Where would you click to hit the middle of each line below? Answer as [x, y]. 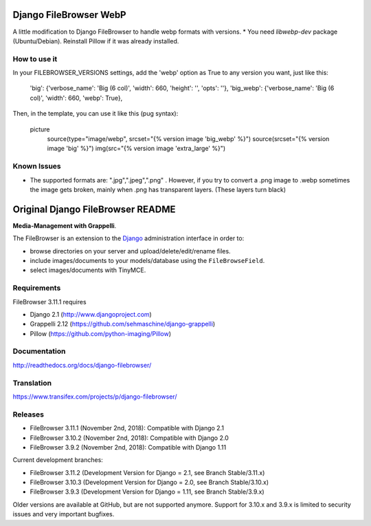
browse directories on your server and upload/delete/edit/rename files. [130, 251]
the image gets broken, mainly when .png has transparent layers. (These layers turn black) [158, 189]
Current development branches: [58, 460]
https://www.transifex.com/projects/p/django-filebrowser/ [95, 397]
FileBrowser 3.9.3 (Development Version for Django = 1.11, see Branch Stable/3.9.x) [147, 492]
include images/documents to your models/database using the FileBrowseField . [147, 261]
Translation [32, 383]
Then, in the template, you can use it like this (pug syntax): [95, 114]
